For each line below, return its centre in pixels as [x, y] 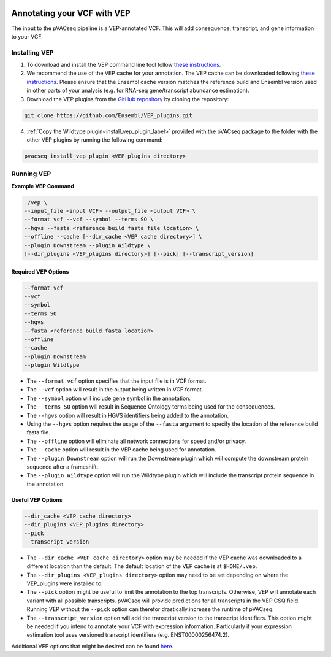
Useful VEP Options [37, 499]
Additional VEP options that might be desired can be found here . [93, 646]
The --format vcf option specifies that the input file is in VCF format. [116, 381]
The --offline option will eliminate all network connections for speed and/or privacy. [136, 441]
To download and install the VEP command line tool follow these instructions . [124, 65]
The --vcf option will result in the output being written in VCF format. [115, 390]
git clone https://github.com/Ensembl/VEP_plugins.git [108, 115]
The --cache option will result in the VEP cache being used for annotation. [121, 450]
